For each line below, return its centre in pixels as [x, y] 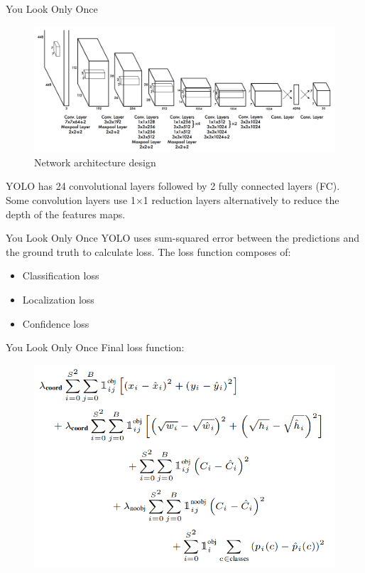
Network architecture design [95, 162]
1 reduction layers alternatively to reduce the [241, 200]
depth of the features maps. [66, 214]
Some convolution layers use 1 [71, 200]
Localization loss [58, 299]
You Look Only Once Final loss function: [95, 347]
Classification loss [61, 275]
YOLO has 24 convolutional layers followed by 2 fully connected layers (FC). [173, 186]
